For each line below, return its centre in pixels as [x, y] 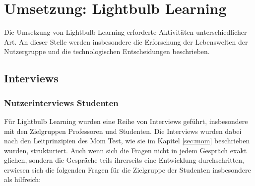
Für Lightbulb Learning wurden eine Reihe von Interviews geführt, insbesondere [126, 121]
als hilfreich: [23, 179]
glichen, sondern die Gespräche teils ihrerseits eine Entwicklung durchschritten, [124, 160]
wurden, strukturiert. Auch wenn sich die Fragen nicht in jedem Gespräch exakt [126, 150]
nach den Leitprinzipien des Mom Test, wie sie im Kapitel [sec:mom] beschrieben [127, 141]
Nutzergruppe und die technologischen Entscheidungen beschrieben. [107, 51]
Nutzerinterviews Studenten [61, 102]
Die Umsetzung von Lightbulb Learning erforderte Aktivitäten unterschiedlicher [126, 32]
